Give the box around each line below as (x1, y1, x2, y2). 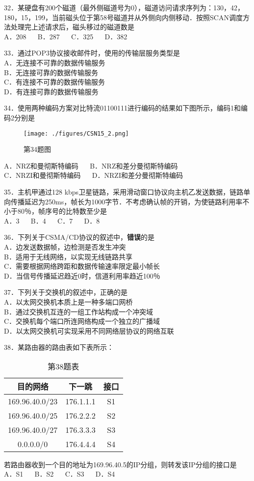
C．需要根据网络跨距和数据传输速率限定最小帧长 (4, 261, 160, 271)
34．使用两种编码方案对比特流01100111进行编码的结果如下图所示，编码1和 (4, 103, 241, 113)
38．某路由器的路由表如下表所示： (4, 342, 114, 352)
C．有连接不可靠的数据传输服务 (4, 77, 105, 87)
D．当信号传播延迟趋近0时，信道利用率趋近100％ (4, 270, 160, 281)
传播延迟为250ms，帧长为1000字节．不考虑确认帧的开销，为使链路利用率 (10, 196, 243, 206)
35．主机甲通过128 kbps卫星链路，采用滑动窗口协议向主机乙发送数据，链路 (4, 186, 244, 197)
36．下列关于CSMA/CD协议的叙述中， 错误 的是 (4, 232, 155, 242)
